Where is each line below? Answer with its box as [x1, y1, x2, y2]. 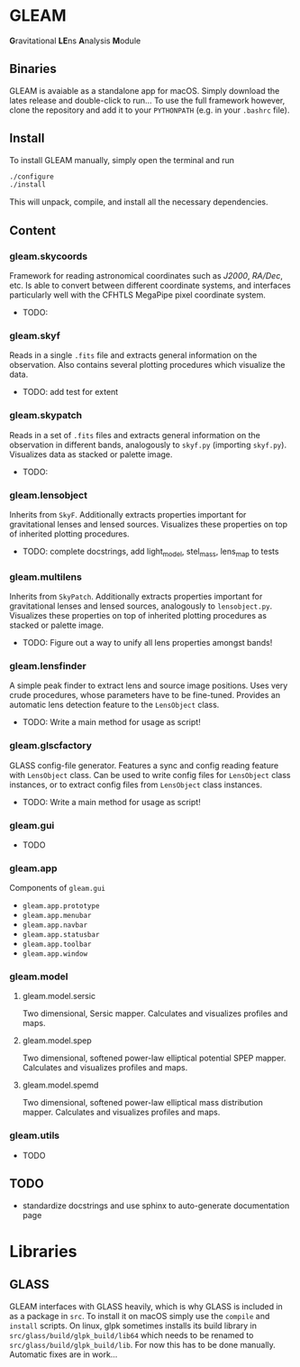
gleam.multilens [9, 570, 83, 583]
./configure [9, 172, 54, 181]
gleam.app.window [22, 950, 88, 959]
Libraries [9, 1241, 77, 1261]
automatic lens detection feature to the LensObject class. [9, 700, 220, 711]
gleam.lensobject [9, 489, 88, 501]
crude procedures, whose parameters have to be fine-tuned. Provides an [9, 690, 281, 701]
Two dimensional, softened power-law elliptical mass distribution [22, 1097, 264, 1108]
